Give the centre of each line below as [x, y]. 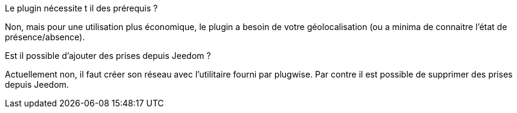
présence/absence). [45, 37]
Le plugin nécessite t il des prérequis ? [81, 8]
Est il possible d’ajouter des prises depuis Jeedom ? [108, 56]
